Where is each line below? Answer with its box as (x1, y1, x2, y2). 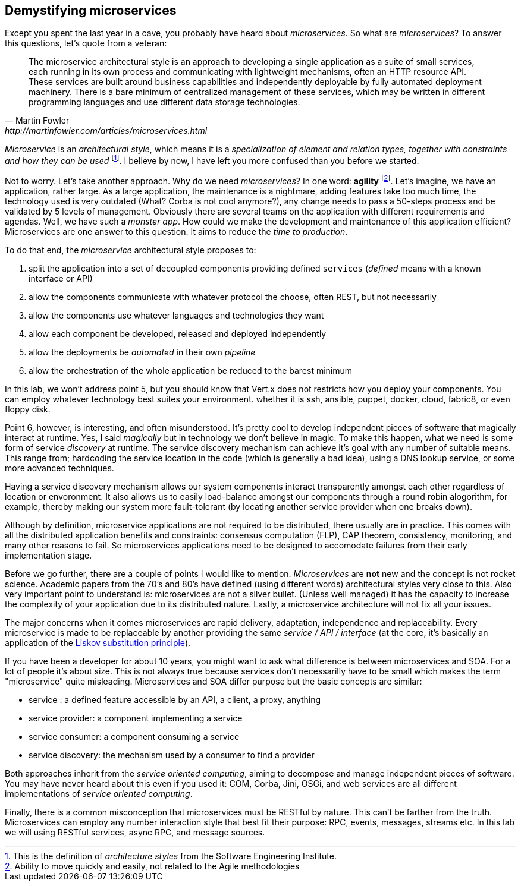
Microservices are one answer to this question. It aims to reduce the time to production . (5, 226, 348, 237)
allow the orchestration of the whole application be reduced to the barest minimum (29, 365, 353, 376)
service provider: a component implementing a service (29, 712, 243, 723)
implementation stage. (5, 550, 92, 560)
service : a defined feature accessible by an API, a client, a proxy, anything (29, 694, 321, 705)
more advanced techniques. (5, 462, 114, 473)
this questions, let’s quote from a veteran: (5, 38, 167, 49)
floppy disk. (5, 403, 51, 414)
